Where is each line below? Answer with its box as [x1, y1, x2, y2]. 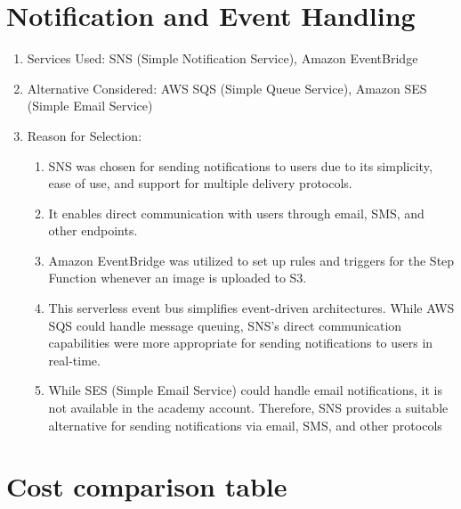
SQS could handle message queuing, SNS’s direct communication [48, 316, 402, 334]
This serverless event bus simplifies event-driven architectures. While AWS [48, 299, 455, 317]
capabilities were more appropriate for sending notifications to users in [48, 333, 433, 352]
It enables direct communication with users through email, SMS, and [48, 203, 425, 222]
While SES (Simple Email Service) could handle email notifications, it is [48, 381, 442, 399]
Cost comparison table [6, 468, 287, 505]
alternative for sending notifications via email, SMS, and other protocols [48, 415, 442, 434]
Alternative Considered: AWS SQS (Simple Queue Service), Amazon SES [27, 78, 427, 97]
